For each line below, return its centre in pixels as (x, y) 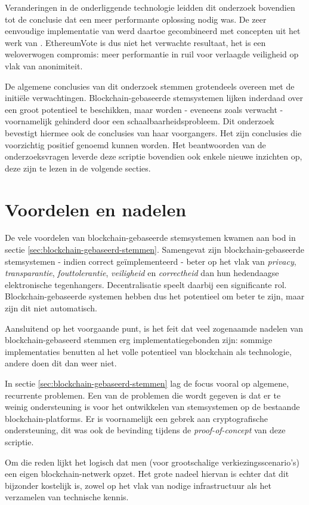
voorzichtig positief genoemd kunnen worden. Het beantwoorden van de (135, 144)
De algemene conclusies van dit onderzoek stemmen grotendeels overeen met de (150, 86)
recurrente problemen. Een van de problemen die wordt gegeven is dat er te (143, 395)
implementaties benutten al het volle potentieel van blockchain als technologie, (148, 351)
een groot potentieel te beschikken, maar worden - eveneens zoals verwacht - (144, 109)
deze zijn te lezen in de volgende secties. (78, 168)
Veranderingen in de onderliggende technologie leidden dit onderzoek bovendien (150, 7)
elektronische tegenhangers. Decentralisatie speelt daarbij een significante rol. (146, 284)
